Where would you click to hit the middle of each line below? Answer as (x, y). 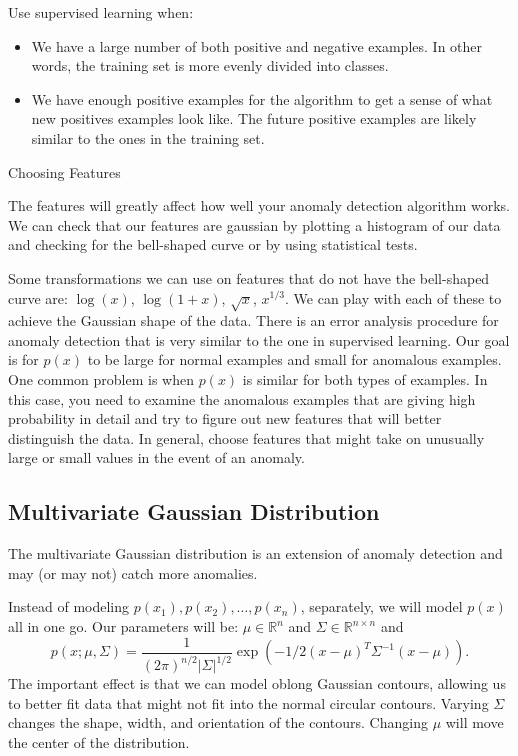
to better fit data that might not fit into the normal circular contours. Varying (248, 702)
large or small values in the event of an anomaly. (156, 457)
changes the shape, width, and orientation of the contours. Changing (218, 722)
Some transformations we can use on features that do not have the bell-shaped (249, 277)
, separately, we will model (381, 606)
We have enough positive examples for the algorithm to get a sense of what (262, 98)
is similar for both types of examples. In (365, 379)
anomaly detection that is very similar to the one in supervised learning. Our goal (259, 339)
